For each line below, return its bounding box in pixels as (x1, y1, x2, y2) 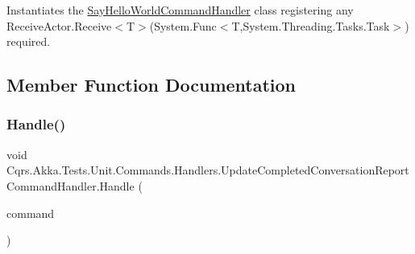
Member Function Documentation (6, 72, 297, 97)
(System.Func (149, 17, 217, 34)
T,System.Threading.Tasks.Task (231, 17, 390, 34)
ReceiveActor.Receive (6, 17, 112, 34)
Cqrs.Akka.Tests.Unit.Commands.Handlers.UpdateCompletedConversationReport (6, 162, 409, 178)
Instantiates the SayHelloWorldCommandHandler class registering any (6, 2, 354, 18)
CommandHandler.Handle (6, 177, 135, 194)
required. (6, 33, 51, 50)
